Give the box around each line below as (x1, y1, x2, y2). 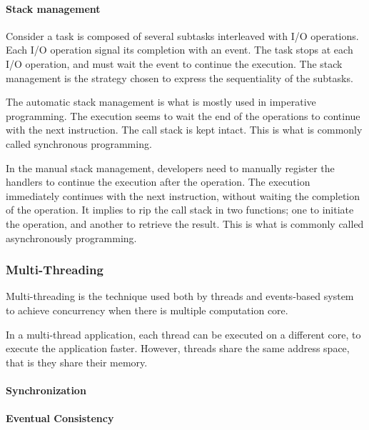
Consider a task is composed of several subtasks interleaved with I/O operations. (6, 28, 359, 43)
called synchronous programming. (6, 136, 152, 151)
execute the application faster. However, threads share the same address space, (6, 341, 350, 356)
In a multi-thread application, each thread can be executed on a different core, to (6, 326, 361, 341)
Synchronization (6, 382, 86, 397)
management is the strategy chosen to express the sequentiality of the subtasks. (6, 70, 353, 85)
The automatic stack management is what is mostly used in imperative (6, 94, 316, 109)
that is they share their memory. (6, 354, 148, 369)
